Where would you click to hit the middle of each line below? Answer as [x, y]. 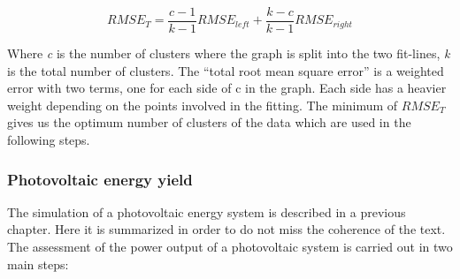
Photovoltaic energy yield [100, 179]
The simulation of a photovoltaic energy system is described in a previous [207, 211]
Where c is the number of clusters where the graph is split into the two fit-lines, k [229, 53]
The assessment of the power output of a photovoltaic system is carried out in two [230, 247]
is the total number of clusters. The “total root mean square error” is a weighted [226, 70]
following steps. [49, 140]
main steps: [38, 264]
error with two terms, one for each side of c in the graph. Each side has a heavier [227, 88]
